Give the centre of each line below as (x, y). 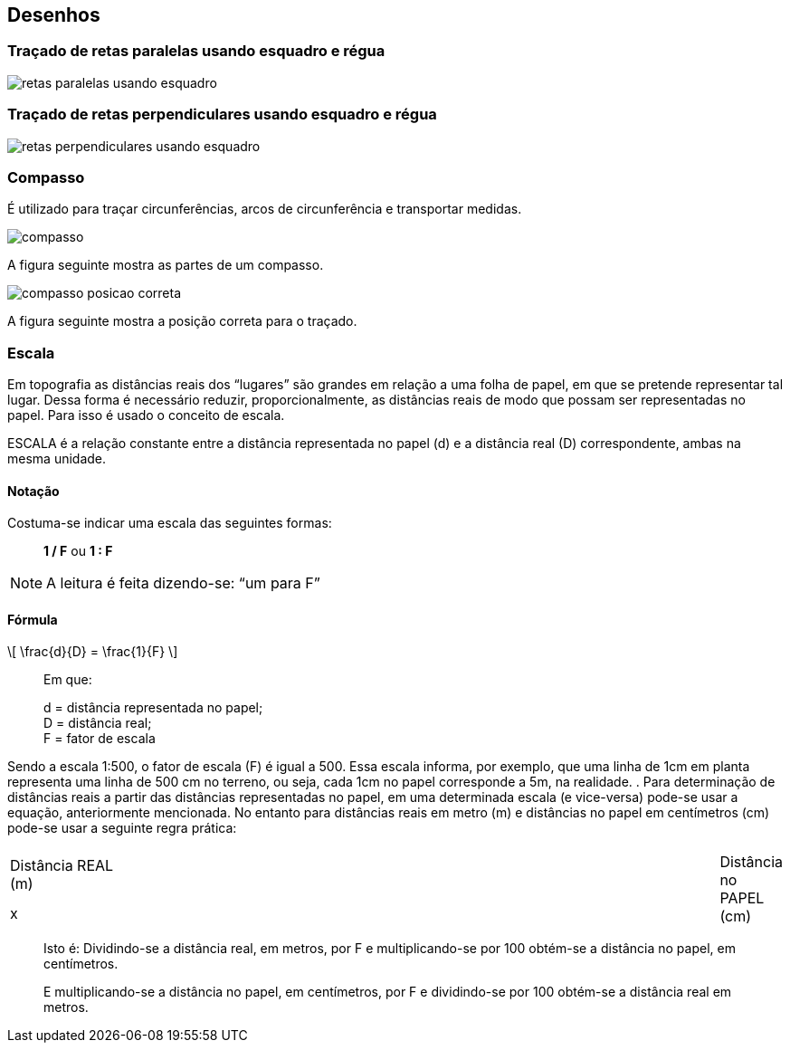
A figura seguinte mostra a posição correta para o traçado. (182, 321)
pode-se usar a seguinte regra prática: (122, 828)
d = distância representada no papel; (153, 708)
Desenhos (54, 15)
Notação (33, 491)
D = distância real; (98, 723)
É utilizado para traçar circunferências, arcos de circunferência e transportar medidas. (265, 209)
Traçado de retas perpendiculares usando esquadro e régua (222, 115)
